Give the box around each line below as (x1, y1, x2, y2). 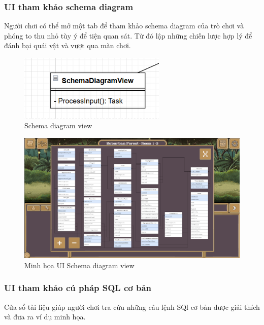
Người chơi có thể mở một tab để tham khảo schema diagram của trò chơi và (4, 20, 244, 31)
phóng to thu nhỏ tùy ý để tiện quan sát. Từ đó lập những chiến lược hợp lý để (4, 30, 252, 41)
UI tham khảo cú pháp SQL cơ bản (4, 281, 152, 294)
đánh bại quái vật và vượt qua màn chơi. (4, 40, 131, 51)
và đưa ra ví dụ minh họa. (4, 311, 86, 322)
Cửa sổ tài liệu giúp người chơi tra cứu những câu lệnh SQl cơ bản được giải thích (4, 301, 260, 312)
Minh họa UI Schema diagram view (24, 260, 135, 270)
